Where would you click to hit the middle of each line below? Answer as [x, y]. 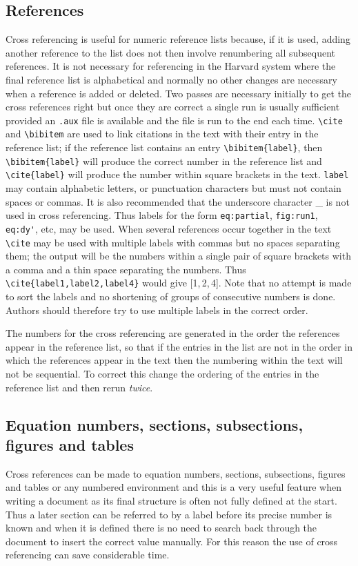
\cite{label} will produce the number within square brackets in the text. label [177, 174]
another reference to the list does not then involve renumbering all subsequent [171, 52]
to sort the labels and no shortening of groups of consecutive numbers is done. [171, 296]
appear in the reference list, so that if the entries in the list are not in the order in [179, 346]
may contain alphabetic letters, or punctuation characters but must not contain [173, 188]
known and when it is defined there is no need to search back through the [161, 528]
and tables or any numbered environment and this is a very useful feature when [174, 487]
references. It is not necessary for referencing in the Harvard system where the [171, 66]
